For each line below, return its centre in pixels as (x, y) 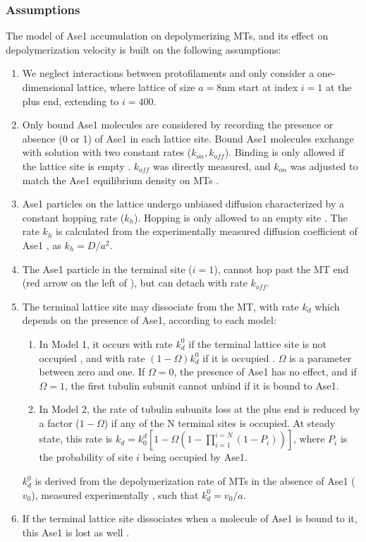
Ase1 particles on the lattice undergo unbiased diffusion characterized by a (183, 204)
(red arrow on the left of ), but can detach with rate (135, 283)
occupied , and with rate (92, 357)
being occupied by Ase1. (195, 457)
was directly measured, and (212, 165)
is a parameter (321, 357)
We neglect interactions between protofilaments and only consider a (168, 73)
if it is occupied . (239, 357)
